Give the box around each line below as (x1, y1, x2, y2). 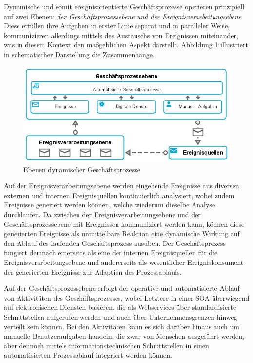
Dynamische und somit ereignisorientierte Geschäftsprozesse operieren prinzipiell (4, 1, 245, 11)
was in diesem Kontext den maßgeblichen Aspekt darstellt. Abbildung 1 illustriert (4, 40, 249, 50)
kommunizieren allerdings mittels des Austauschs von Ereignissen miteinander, (4, 30, 238, 40)
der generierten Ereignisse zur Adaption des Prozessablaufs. (4, 266, 182, 277)
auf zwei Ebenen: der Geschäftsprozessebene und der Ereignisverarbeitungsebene (4, 11, 242, 21)
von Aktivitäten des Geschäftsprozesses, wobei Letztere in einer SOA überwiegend (4, 292, 250, 302)
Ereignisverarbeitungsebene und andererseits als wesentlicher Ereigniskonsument (4, 257, 244, 267)
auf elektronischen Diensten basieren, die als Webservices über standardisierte (4, 302, 236, 312)
